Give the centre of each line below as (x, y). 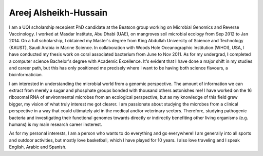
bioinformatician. (26, 75)
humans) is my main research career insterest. (56, 124)
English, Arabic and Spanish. (38, 147)
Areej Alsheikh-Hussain (58, 13)
